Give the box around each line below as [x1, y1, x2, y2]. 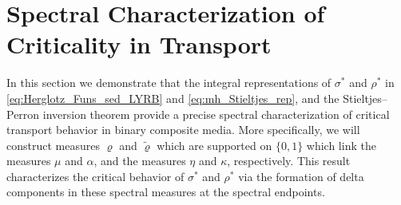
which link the [306, 136, 376, 153]
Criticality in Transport [6, 28, 272, 61]
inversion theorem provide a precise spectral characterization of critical [42, 105, 390, 122]
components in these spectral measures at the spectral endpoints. [6, 183, 325, 200]
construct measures [6, 136, 100, 153]
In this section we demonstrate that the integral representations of [6, 74, 332, 91]
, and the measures [93, 152, 186, 169]
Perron [6, 105, 40, 122]
